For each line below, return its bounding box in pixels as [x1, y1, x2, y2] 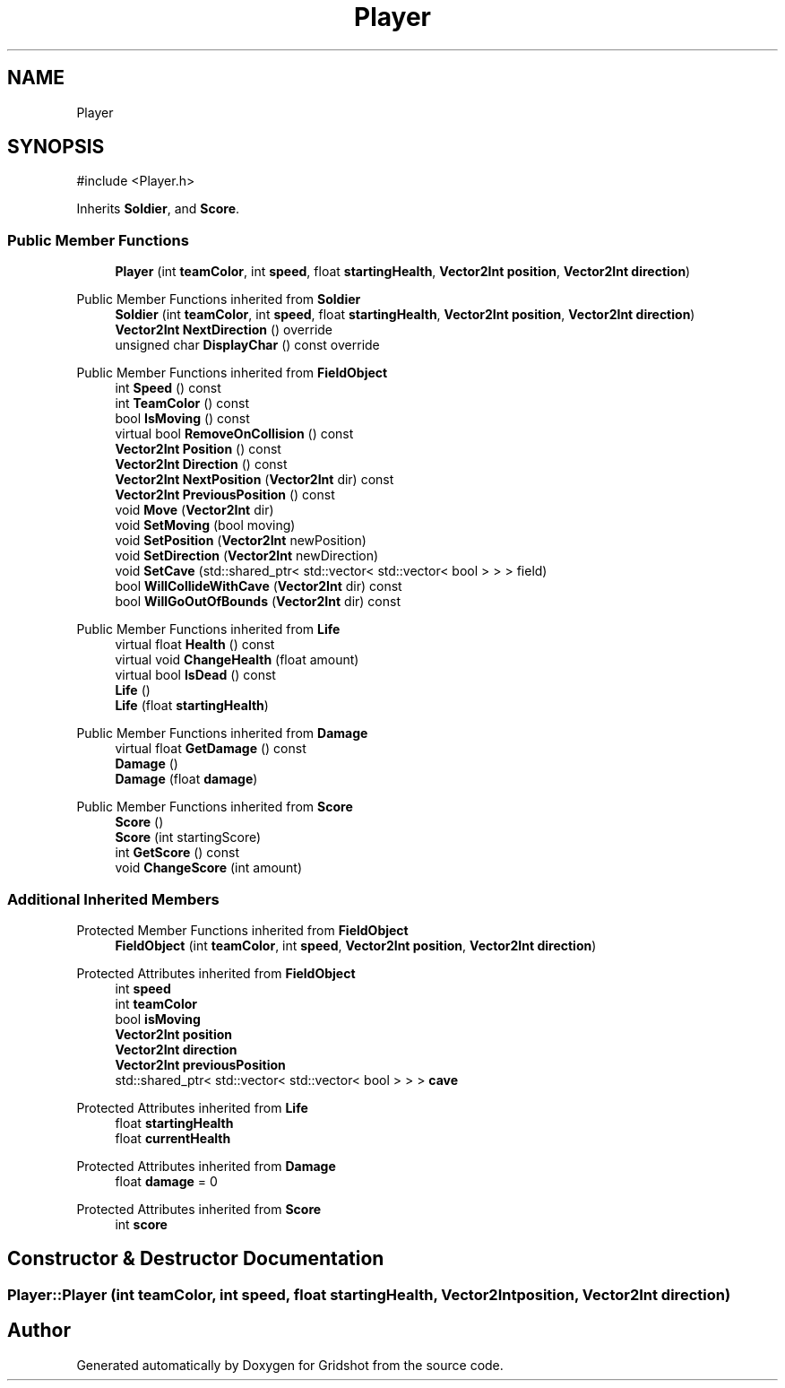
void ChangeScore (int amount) [115, 860, 303, 876]
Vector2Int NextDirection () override [115, 322, 333, 338]
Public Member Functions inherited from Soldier [76, 291, 361, 308]
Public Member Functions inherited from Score [76, 799, 353, 815]
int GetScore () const [115, 845, 239, 861]
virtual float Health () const [115, 637, 275, 653]
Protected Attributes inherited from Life [76, 1099, 308, 1115]
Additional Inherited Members [7, 889, 220, 908]
